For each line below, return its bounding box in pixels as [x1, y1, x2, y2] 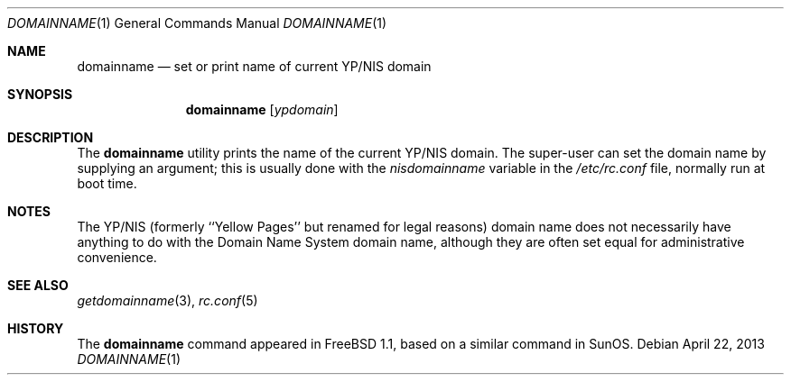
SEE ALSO [7, 277, 69, 293]
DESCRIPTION [7, 130, 94, 145]
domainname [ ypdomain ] [185, 102, 339, 117]
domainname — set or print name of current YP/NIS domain [77, 59, 432, 74]
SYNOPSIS [7, 86, 73, 102]
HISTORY [7, 321, 64, 336]
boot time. [77, 176, 137, 191]
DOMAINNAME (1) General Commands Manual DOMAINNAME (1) [7, 15, 387, 31]
